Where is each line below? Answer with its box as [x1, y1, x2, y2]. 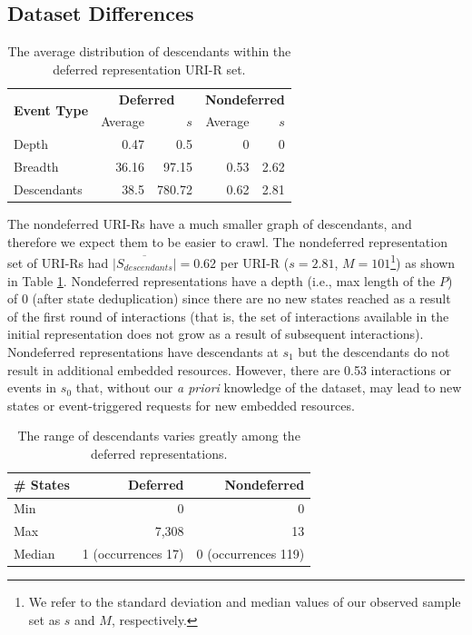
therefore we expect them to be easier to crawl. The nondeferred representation [7, 232, 447, 251]
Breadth [14, 157, 59, 176]
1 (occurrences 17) [82, 544, 184, 563]
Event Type [14, 101, 89, 120]
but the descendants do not [298, 342, 450, 361]
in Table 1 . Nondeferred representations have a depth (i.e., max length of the [7, 271, 436, 290]
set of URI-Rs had [7, 253, 109, 272]
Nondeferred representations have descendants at [7, 342, 279, 361]
